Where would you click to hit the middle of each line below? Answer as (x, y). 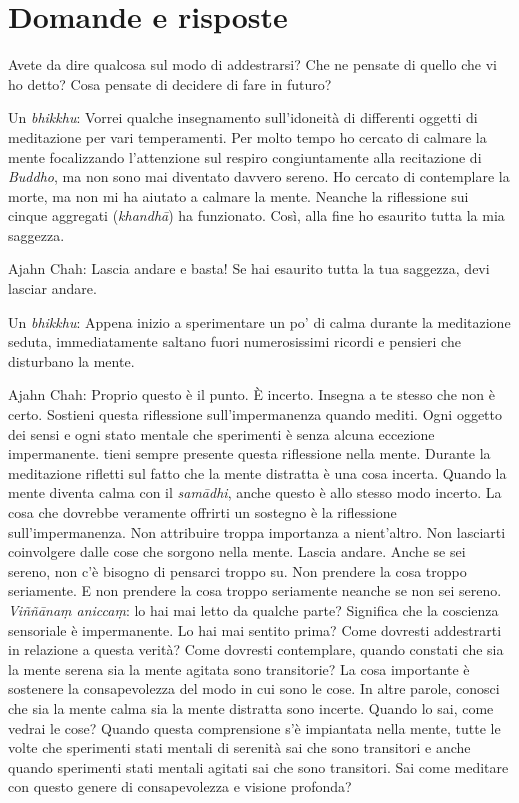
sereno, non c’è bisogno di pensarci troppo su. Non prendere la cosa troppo (237, 570)
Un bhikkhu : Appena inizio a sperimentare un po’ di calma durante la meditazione (259, 321)
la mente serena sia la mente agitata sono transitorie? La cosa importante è (239, 668)
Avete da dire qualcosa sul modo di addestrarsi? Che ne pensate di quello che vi (252, 64)
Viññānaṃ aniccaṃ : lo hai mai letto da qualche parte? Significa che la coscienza (253, 609)
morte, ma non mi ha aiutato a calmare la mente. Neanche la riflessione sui (238, 195)
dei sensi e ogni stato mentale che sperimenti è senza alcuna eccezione (221, 433)
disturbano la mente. (71, 360)
